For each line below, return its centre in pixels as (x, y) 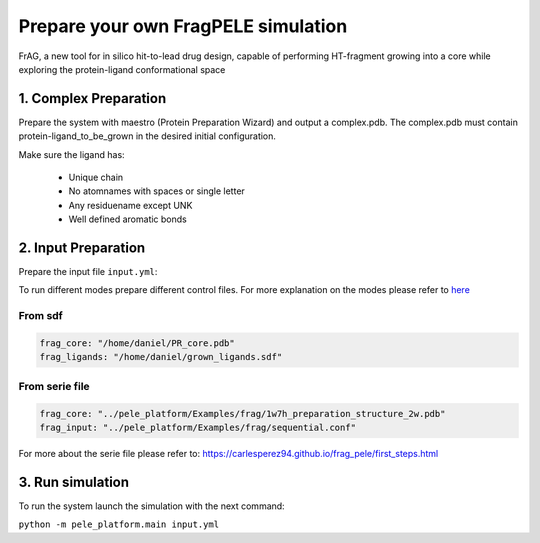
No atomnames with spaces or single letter (156, 191)
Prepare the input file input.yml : (88, 272)
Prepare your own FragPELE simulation (183, 26)
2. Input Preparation (82, 248)
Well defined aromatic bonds (127, 219)
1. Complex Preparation (92, 98)
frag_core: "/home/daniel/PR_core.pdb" (137, 343)
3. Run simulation (74, 481)
